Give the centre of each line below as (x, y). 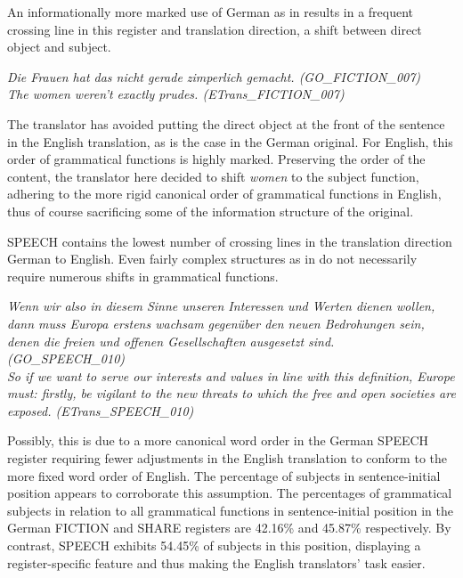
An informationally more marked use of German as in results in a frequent (211, 12)
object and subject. (59, 47)
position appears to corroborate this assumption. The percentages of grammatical (230, 493)
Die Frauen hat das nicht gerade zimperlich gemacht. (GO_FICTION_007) (214, 76)
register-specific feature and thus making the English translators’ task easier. (216, 562)
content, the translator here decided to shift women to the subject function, (213, 176)
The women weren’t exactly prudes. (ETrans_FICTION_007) (176, 94)
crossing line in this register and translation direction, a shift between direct (215, 29)
